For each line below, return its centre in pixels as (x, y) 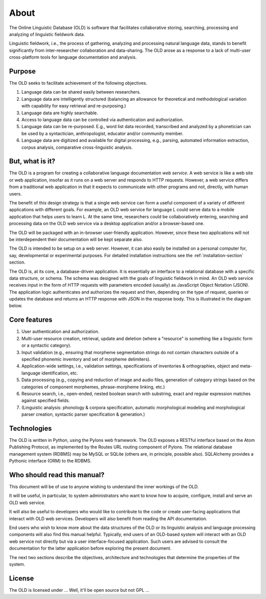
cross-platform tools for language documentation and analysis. (73, 57)
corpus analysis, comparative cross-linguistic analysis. (77, 147)
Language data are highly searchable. (60, 113)
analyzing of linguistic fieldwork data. (47, 34)
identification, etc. (60, 373)
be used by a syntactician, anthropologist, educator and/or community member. (102, 133)
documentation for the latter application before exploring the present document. (90, 548)
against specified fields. (46, 400)
